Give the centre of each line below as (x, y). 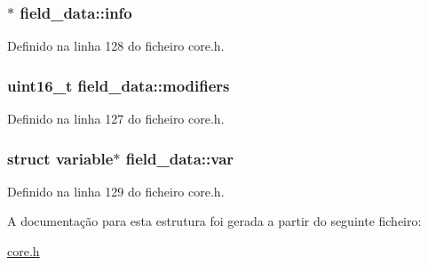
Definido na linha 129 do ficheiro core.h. (116, 191)
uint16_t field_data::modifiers (119, 85)
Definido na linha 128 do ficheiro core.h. (116, 46)
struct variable (60, 158)
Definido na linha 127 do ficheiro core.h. (116, 119)
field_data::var (180, 158)
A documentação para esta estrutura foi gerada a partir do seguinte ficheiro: (214, 221)
